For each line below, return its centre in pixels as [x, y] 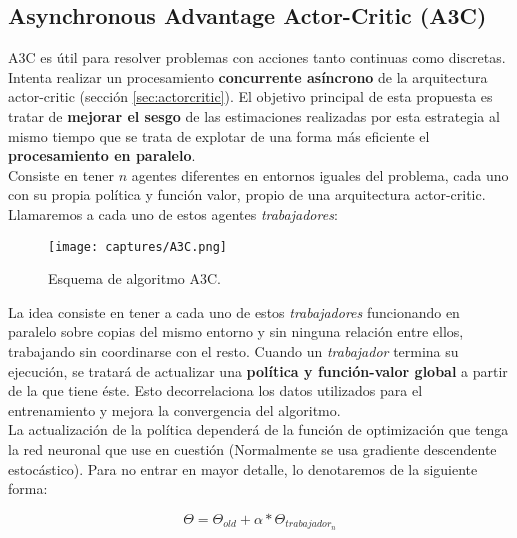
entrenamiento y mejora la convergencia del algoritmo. [174, 409]
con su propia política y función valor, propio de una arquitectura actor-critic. [247, 194]
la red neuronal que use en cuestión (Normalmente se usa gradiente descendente [252, 448]
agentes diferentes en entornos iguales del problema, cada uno [320, 174]
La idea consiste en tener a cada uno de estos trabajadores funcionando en [234, 311]
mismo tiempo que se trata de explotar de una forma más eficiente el [219, 135]
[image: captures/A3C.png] [137, 246]
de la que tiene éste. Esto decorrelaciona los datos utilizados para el [215, 390]
